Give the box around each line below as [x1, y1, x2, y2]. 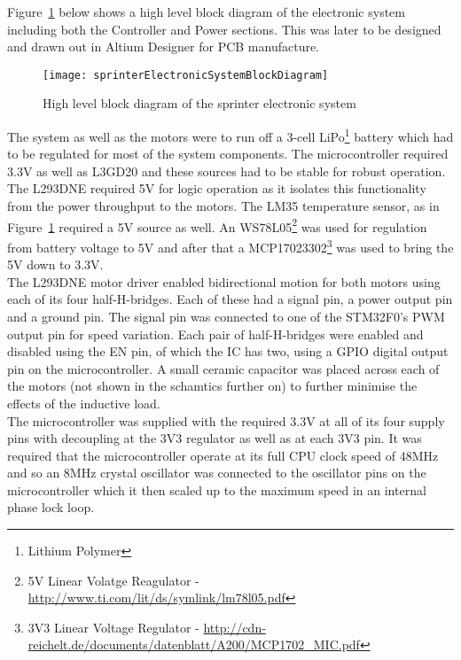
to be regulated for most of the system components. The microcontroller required [7, 144, 449, 163]
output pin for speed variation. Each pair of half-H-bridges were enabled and [7, 324, 424, 343]
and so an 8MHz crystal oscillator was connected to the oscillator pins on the [7, 463, 426, 482]
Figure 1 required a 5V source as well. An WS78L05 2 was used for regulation [7, 214, 427, 236]
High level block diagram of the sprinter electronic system [43, 94, 356, 113]
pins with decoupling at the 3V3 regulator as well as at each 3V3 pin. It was [7, 429, 422, 447]
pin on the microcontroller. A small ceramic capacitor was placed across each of [7, 359, 440, 377]
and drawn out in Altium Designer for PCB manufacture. [7, 37, 320, 56]
